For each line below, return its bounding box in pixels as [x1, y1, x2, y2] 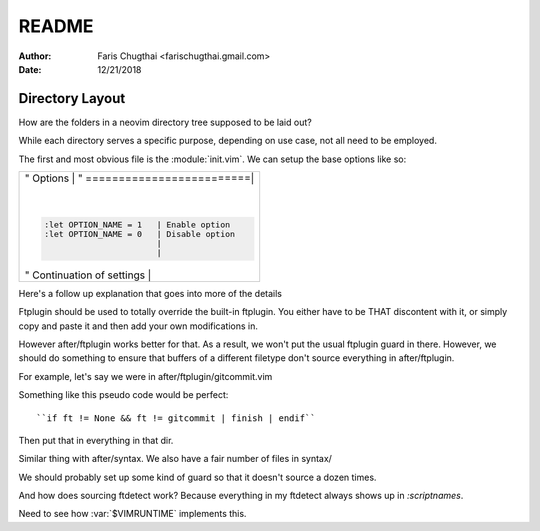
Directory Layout [18, 90, 126, 107]
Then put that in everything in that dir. [18, 434, 174, 446]
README [18, 15, 94, 37]
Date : [18, 63, 42, 75]
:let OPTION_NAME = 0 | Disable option [43, 228, 235, 239]
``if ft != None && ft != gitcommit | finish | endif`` [36, 412, 316, 424]
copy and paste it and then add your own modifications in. [18, 320, 259, 332]
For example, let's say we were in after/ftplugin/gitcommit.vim [18, 370, 273, 382]
